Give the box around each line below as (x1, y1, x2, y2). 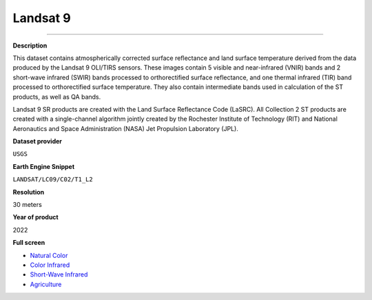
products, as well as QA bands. (12, 92, 101, 101)
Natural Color (30, 251, 68, 259)
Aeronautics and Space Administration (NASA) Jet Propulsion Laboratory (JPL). (12, 124, 239, 132)
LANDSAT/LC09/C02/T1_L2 (12, 176, 93, 183)
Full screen (12, 239, 45, 247)
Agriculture (30, 280, 62, 288)
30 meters (12, 201, 43, 209)
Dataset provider (12, 137, 62, 146)
